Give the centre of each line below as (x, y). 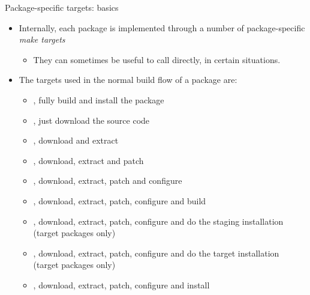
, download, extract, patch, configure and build (120, 200)
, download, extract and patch (88, 160)
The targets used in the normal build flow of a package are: (128, 80)
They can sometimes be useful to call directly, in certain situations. (157, 59)
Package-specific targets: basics (62, 7)
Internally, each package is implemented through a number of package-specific (162, 27)
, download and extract (76, 140)
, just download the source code (91, 120)
